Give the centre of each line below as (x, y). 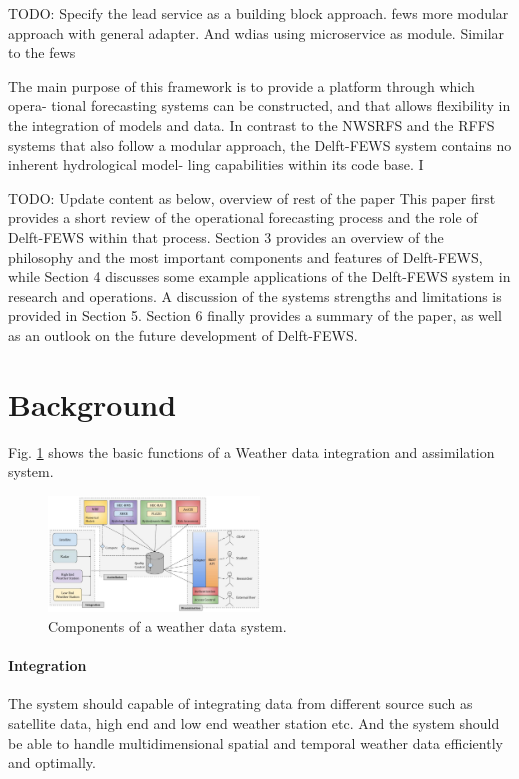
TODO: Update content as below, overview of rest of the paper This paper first (252, 197)
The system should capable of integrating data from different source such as (240, 703)
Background (92, 403)
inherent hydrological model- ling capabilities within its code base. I (216, 164)
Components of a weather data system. (167, 625)
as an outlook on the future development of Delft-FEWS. (183, 334)
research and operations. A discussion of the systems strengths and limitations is (255, 295)
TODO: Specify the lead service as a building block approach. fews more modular (258, 13)
